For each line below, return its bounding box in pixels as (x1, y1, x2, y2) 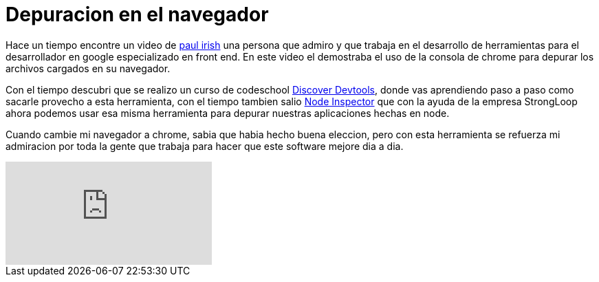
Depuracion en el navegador (6, 3, 269, 26)
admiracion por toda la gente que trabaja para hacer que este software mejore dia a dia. (6, 140, 404, 152)
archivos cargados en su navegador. (6, 62, 171, 74)
